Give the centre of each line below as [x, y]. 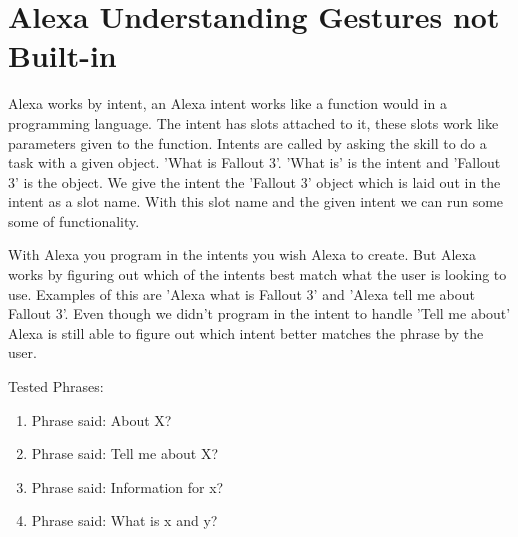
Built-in [62, 55]
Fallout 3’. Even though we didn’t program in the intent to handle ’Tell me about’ [259, 313]
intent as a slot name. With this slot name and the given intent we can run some [256, 201]
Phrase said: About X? [101, 419]
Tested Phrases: [56, 386]
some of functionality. [74, 220]
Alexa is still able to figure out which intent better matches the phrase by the [246, 332]
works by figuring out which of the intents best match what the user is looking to [257, 274]
